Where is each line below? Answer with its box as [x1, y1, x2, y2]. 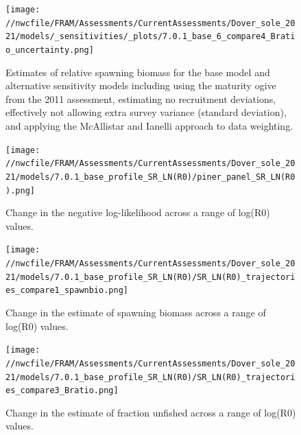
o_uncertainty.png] [5, 45, 94, 55]
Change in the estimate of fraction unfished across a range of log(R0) [5, 405, 296, 419]
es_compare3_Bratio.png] [5, 386, 119, 396]
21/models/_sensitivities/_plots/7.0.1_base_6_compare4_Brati [5, 32, 296, 42]
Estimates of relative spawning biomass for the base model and [5, 64, 270, 79]
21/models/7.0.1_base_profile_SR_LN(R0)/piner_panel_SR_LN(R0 [5, 172, 296, 182]
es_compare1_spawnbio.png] [5, 285, 128, 296]
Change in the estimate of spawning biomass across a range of [5, 305, 266, 320]
